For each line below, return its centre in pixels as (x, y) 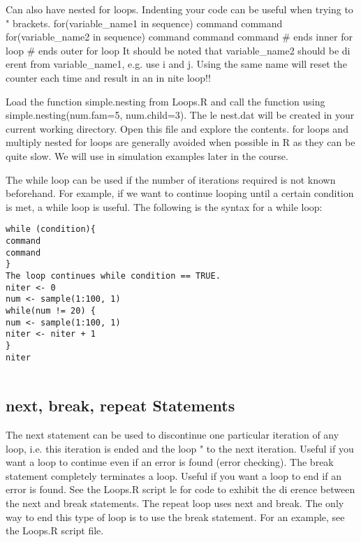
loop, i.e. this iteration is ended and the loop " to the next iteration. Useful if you (180, 448)
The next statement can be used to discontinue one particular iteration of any (172, 435)
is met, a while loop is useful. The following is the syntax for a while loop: (164, 206)
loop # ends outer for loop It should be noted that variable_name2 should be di (178, 50)
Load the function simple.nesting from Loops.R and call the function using (165, 101)
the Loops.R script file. (55, 530)
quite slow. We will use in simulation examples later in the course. (147, 155)
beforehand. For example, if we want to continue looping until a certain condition (180, 193)
